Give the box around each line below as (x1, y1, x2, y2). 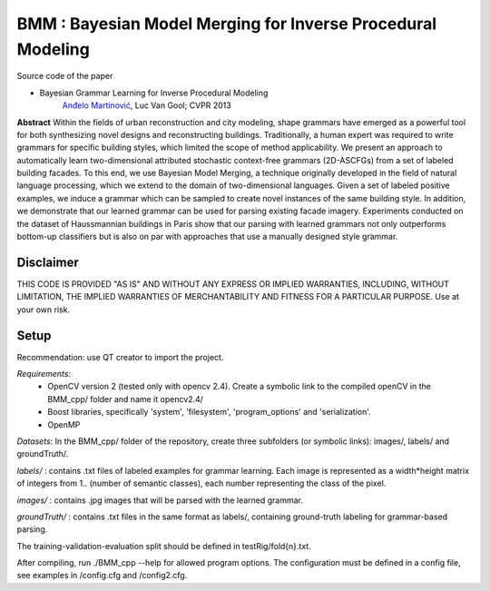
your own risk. (16, 304, 71, 315)
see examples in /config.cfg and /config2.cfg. (16, 570, 188, 581)
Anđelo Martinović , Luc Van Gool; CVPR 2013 (62, 100, 231, 111)
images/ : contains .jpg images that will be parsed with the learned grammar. (16, 495, 304, 506)
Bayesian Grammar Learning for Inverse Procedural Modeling (39, 87, 269, 98)
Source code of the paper (16, 71, 113, 82)
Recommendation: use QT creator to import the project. (16, 351, 224, 362)
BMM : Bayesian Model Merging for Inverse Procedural (16, 14, 437, 34)
